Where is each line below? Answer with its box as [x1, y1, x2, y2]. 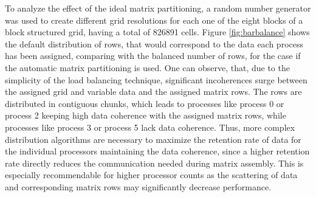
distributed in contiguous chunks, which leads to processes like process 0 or [5, 97, 284, 109]
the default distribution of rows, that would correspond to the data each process [5, 37, 303, 50]
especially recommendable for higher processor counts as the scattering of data [5, 168, 298, 181]
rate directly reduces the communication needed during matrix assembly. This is [5, 156, 304, 169]
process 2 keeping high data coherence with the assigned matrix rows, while [5, 109, 286, 122]
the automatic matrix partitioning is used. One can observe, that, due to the [5, 61, 290, 74]
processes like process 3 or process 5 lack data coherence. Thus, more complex [5, 120, 295, 133]
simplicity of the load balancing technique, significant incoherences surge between [5, 73, 307, 86]
